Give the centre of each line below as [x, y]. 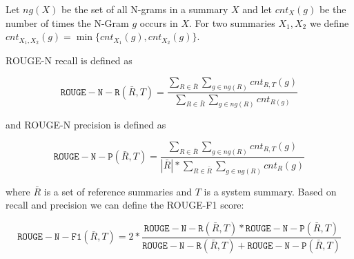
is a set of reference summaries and [118, 191]
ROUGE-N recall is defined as [69, 60]
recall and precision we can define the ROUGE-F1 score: [125, 205]
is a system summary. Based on [270, 191]
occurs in [159, 22]
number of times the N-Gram [67, 22]
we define [329, 22]
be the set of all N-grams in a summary [145, 9]
